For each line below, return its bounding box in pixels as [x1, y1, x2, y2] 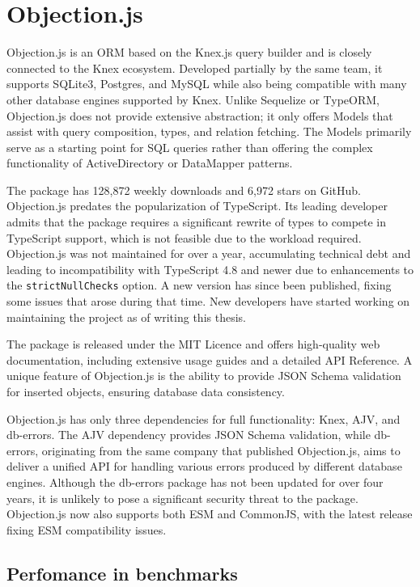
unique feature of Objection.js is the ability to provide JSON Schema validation [6, 367, 401, 384]
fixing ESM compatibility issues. [6, 521, 167, 538]
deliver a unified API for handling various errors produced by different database [6, 458, 402, 475]
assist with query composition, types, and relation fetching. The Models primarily [6, 123, 412, 140]
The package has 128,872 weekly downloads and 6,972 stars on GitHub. [6, 181, 361, 198]
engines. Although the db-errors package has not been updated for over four [6, 474, 384, 491]
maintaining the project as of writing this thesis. [6, 308, 246, 325]
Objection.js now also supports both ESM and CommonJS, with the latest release [6, 505, 413, 522]
